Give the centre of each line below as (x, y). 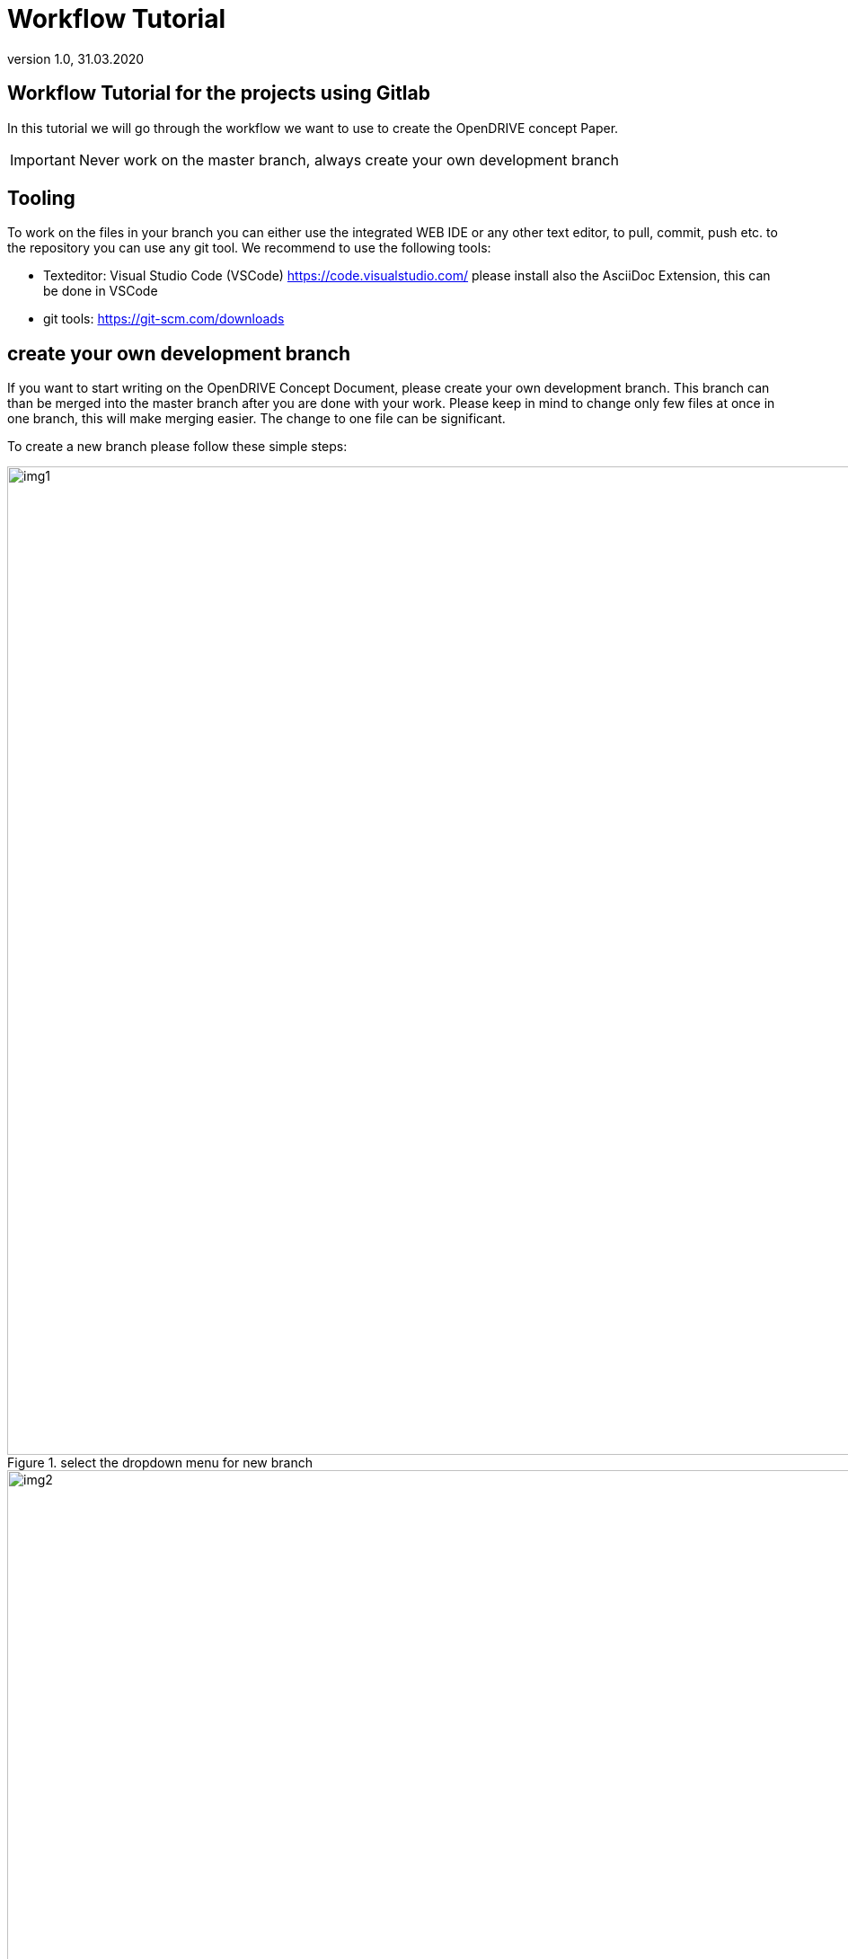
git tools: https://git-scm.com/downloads (164, 319)
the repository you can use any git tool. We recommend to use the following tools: (249, 248)
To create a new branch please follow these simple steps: (177, 447)
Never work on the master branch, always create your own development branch (349, 160)
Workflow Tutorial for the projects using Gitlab (219, 93)
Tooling (41, 199)
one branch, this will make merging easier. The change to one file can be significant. (256, 419)
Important (43, 160)
